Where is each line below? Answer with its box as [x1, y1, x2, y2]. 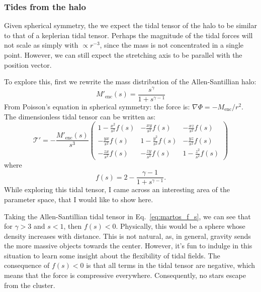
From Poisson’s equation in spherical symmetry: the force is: [4, 101, 190, 111]
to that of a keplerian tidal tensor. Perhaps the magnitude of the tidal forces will [4, 30, 253, 40]
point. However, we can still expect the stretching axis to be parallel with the [4, 50, 242, 60]
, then [63, 221, 82, 231]
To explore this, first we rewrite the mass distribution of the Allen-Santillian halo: [4, 76, 256, 87]
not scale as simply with [4, 40, 78, 50]
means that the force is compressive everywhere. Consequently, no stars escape [4, 270, 246, 280]
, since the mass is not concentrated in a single [100, 40, 243, 50]
